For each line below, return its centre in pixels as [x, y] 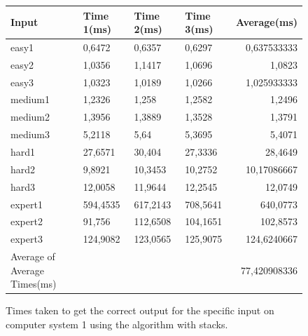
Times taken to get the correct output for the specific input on [140, 310]
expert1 [27, 204]
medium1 [30, 99]
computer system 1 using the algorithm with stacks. [117, 324]
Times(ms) [34, 284]
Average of [33, 256]
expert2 [27, 221]
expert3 [27, 239]
